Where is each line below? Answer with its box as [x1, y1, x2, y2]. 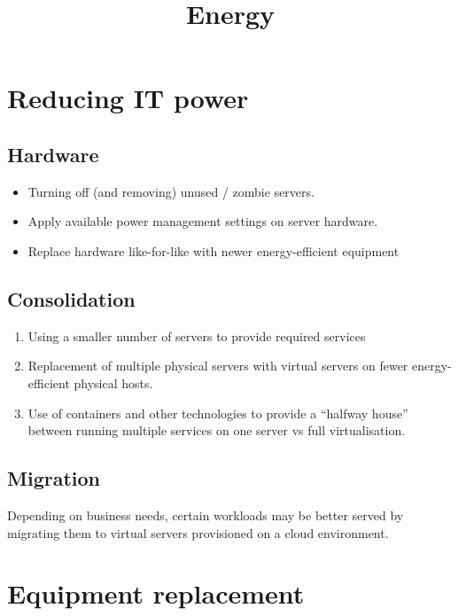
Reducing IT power [7, 80, 249, 116]
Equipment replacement [7, 575, 305, 612]
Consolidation [7, 285, 136, 312]
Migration [7, 464, 100, 492]
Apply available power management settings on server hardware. [27, 212, 378, 230]
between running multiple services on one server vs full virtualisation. [27, 421, 406, 440]
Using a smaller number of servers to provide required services [27, 326, 366, 345]
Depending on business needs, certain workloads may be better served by [7, 505, 404, 524]
